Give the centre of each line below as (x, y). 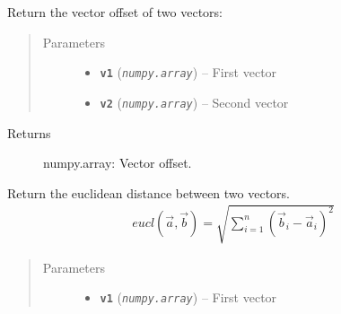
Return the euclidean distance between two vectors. (149, 192)
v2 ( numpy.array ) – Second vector (194, 102)
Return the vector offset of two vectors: (115, 12)
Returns (29, 132)
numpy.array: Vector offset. (118, 163)
